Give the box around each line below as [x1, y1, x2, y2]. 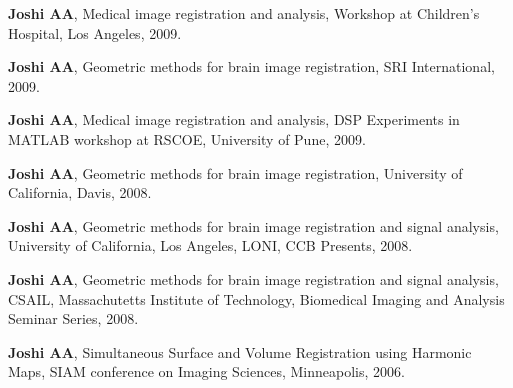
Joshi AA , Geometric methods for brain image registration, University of [8, 162, 463, 183]
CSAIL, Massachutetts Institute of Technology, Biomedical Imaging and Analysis [8, 288, 505, 309]
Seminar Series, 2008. [8, 308, 139, 329]
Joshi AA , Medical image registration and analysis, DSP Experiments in [8, 109, 460, 130]
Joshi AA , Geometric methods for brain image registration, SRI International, [8, 56, 495, 77]
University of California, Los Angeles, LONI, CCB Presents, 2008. [8, 235, 413, 256]
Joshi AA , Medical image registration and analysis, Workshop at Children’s [8, 3, 480, 23]
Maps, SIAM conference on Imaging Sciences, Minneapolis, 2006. [8, 361, 405, 382]
